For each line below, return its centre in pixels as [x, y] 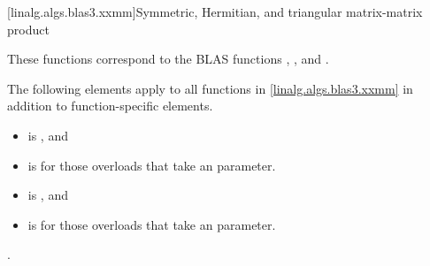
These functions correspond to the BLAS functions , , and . [168, 59]
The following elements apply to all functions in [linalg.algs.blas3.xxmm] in [210, 88]
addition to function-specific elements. [110, 106]
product [28, 29]
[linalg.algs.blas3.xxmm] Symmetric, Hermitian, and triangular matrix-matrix [215, 11]
